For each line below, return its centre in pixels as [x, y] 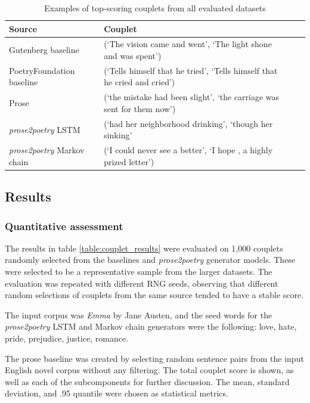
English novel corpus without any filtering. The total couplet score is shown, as [149, 370]
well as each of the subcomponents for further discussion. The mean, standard [147, 381]
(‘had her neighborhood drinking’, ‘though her [188, 123]
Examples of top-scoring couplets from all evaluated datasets [155, 8]
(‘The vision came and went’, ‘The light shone [188, 44]
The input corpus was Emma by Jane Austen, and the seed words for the [139, 314]
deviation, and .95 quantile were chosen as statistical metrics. [117, 393]
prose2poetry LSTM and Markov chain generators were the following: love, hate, [151, 326]
